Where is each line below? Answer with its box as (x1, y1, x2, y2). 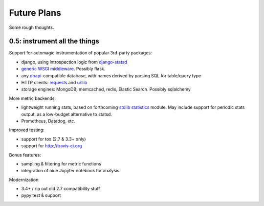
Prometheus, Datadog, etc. (21, 118, 76, 124)
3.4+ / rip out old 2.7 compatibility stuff (21, 186, 100, 192)
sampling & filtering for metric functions (21, 160, 101, 166)
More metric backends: (9, 95, 56, 101)
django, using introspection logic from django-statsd (21, 59, 127, 65)
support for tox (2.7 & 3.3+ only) (21, 136, 86, 142)
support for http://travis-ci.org (21, 143, 82, 149)
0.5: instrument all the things (9, 37, 100, 46)
